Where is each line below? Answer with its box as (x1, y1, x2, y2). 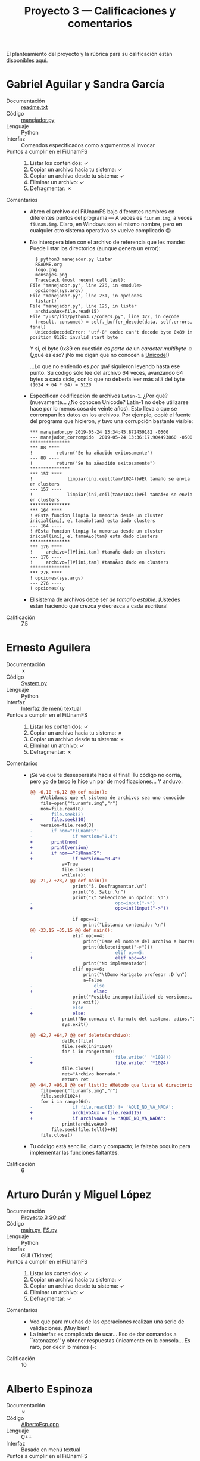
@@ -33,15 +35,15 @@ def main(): (29, 928, 113, 934)
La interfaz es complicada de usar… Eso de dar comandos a (29, 1331, 177, 1338)
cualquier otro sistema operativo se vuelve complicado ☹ (29, 227, 171, 234)
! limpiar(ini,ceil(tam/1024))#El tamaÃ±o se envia (29, 492, 193, 498)
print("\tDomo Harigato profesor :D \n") (83, 972, 187, 978)
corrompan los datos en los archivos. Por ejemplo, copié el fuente (29, 411, 192, 418)
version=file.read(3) (40, 822, 94, 829)
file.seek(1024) (40, 1093, 81, 1099)
